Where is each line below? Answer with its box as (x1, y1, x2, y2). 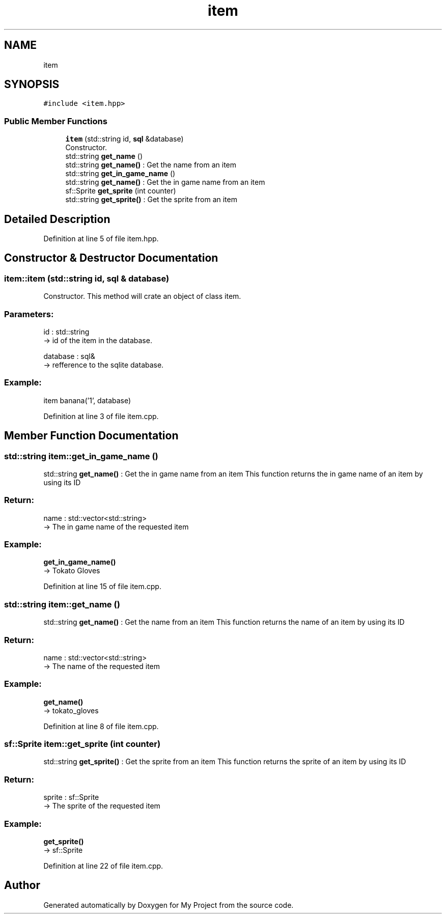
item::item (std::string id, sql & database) (4, 273, 170, 284)
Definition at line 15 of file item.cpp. (43, 582, 161, 591)
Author (4, 879, 40, 892)
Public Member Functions (4, 116, 107, 126)
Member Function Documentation (4, 429, 179, 442)
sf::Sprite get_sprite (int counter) (65, 186, 176, 196)
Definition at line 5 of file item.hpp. (43, 234, 159, 243)
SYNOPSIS (4, 78, 60, 91)
